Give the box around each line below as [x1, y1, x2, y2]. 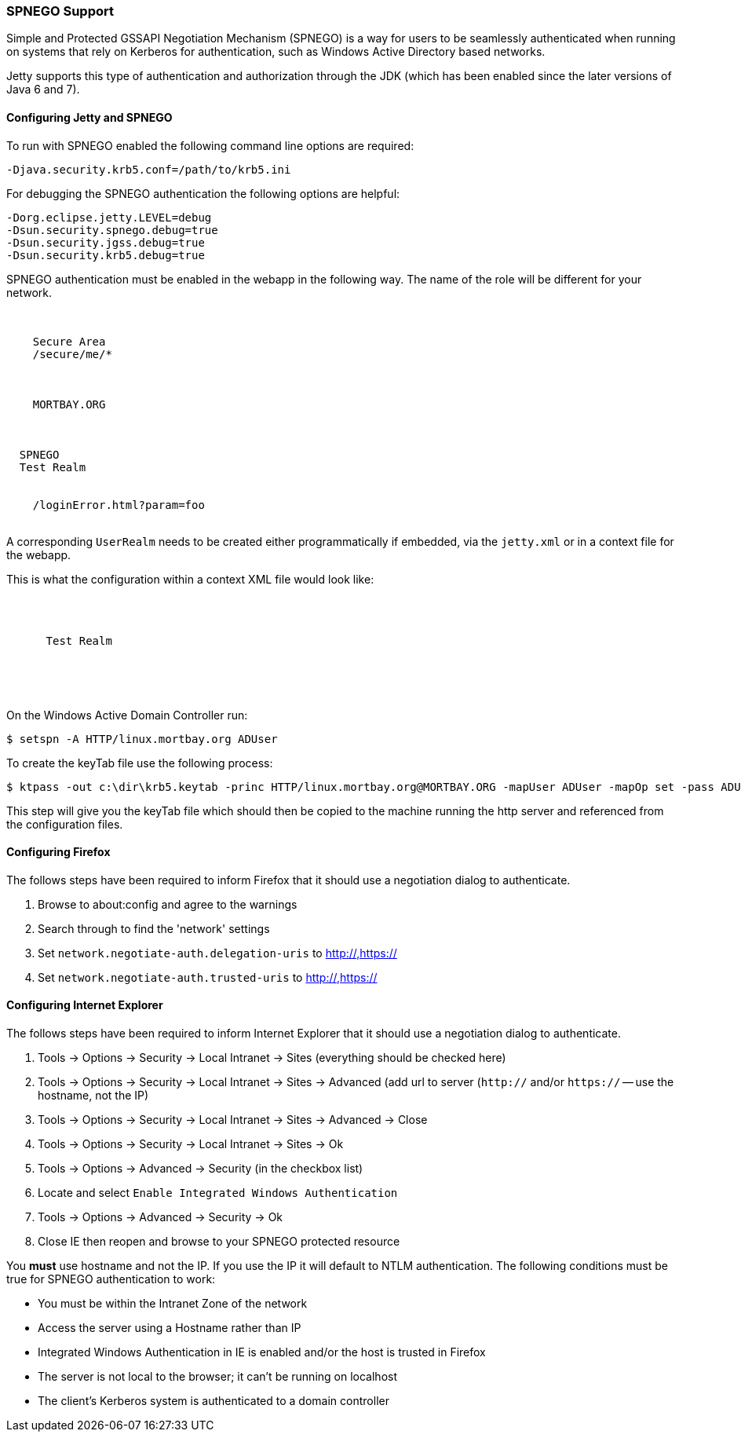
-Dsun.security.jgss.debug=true [6, 236, 205, 249]
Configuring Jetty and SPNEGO [6, 110, 173, 124]
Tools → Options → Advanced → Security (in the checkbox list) [38, 1162, 363, 1176]
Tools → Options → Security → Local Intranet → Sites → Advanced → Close [38, 1113, 428, 1127]
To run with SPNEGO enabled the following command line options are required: [6, 138, 414, 152]
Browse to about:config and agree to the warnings [38, 897, 297, 911]
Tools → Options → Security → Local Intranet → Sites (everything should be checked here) [38, 1051, 506, 1065]
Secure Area [32, 335, 106, 348]
